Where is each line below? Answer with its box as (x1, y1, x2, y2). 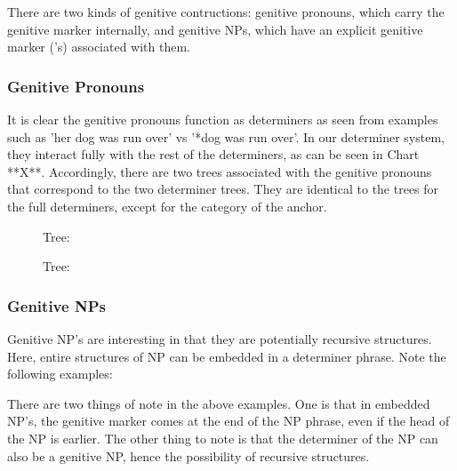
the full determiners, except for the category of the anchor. (7, 196, 327, 215)
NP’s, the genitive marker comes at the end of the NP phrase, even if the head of (7, 411, 450, 430)
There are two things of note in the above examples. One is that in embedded (7, 394, 430, 412)
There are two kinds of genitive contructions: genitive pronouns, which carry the (7, 3, 445, 20)
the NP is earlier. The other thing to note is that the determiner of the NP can (7, 428, 438, 447)
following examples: (7, 364, 113, 383)
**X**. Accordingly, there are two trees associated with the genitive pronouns (7, 162, 432, 180)
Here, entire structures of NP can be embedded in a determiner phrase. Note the (7, 347, 446, 365)
